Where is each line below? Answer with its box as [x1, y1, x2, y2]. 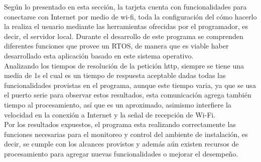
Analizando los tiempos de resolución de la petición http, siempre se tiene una [4, 60, 244, 70]
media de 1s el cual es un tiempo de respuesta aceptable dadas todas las [4, 70, 226, 80]
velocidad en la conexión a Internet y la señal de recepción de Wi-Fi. [4, 109, 216, 119]
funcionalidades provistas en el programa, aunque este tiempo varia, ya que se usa [4, 79, 256, 90]
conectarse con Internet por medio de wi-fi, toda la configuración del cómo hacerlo [4, 11, 257, 21]
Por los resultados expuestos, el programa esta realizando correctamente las [4, 119, 236, 129]
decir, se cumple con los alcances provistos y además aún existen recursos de [4, 138, 239, 149]
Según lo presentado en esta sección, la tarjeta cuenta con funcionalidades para [4, 1, 247, 11]
